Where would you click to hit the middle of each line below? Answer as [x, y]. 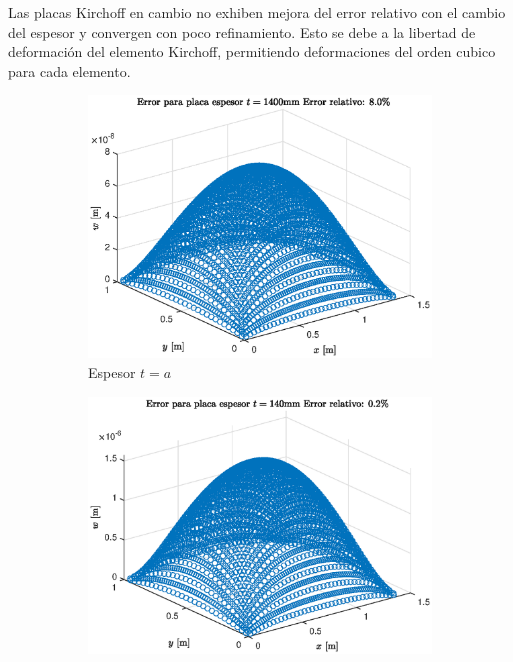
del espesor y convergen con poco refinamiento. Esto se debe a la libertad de [242, 31]
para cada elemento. [69, 70]
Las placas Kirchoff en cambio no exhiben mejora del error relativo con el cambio [257, 12]
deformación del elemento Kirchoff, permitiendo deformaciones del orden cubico [252, 51]
